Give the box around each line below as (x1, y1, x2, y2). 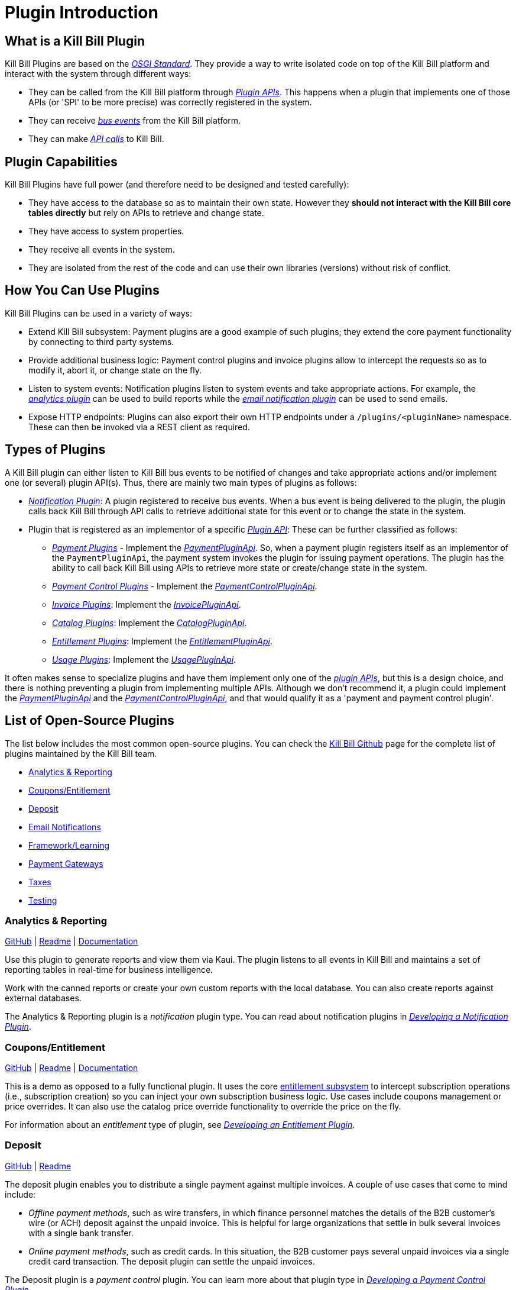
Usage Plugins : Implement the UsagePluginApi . (52, 654, 236, 665)
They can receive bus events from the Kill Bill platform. (28, 115, 241, 126)
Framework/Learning (28, 840, 110, 850)
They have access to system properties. (28, 226, 184, 237)
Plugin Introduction (5, 2, 158, 22)
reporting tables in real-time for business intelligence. (5, 965, 213, 975)
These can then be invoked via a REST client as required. (28, 421, 250, 432)
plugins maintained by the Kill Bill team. (5, 748, 157, 759)
